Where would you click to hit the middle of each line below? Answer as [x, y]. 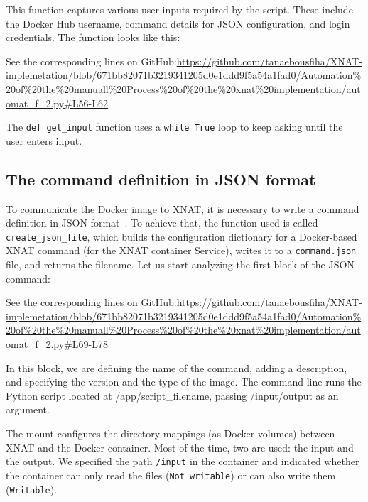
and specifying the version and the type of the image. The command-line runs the [184, 382]
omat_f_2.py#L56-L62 [57, 103]
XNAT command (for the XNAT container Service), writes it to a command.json [181, 250]
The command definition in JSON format [161, 179]
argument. [28, 409]
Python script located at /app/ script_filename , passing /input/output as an [172, 395]
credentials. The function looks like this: [93, 37]
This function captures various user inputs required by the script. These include [179, 9]
